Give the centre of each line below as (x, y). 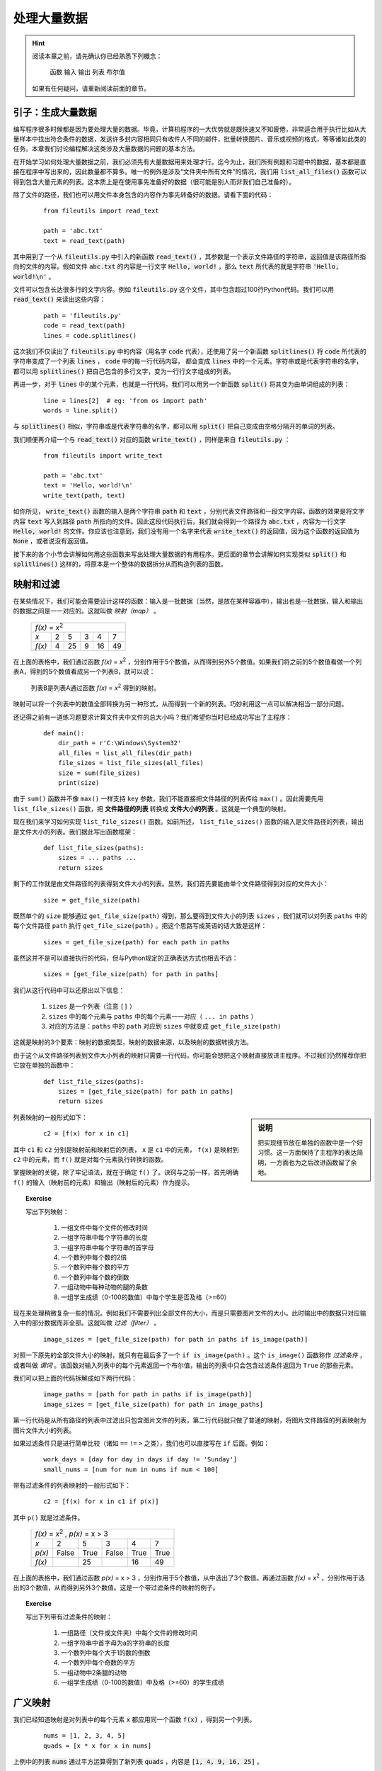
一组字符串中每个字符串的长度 (104, 1238)
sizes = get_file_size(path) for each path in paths (137, 942)
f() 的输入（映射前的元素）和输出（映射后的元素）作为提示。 (103, 1182)
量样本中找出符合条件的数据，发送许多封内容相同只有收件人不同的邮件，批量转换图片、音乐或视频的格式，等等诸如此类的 (190, 139)
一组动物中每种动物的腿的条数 (104, 1287)
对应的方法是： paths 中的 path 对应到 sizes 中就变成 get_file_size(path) (165, 1026)
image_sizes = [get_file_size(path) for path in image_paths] (154, 1404)
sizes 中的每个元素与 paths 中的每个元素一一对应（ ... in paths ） (153, 1016)
